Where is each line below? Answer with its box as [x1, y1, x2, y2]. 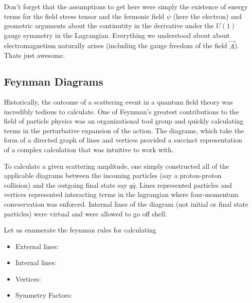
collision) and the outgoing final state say [4, 179, 127, 190]
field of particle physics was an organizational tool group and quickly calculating [4, 116, 244, 126]
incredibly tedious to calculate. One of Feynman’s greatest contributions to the [4, 106, 239, 116]
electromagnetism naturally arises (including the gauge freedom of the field [4, 40, 227, 51]
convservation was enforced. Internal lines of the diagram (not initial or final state [4, 198, 249, 209]
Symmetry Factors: [15, 290, 72, 300]
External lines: [15, 241, 59, 251]
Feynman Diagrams [4, 74, 104, 89]
